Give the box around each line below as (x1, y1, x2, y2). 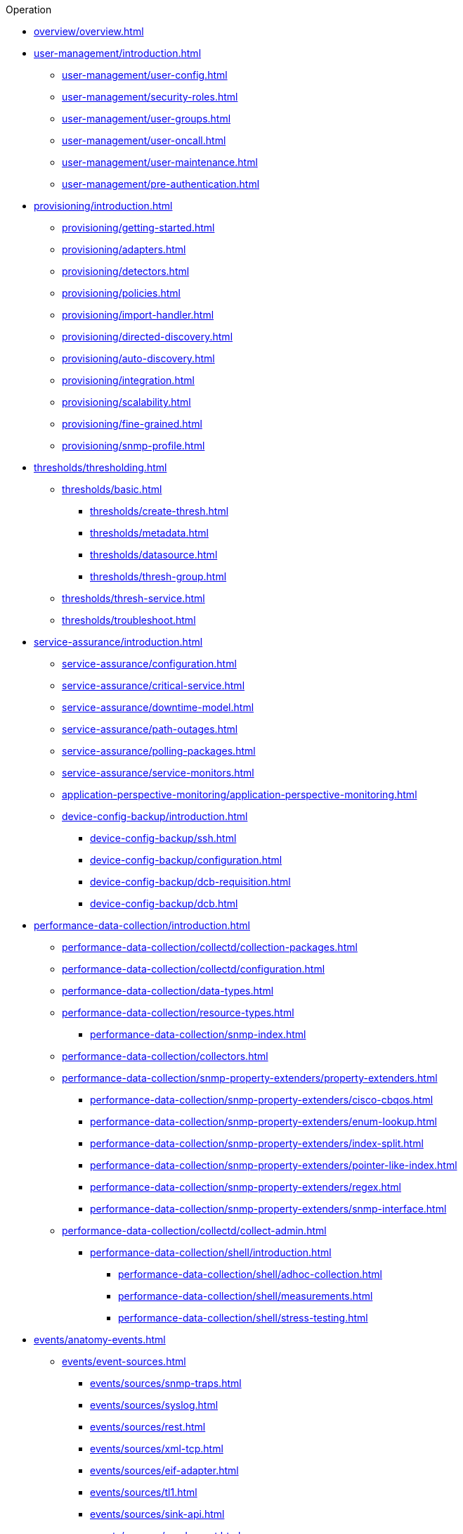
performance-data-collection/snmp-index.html (90, 1028, 306, 1040)
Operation (6, 4, 52, 15)
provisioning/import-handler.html (62, 309, 214, 321)
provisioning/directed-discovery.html (62, 331, 233, 343)
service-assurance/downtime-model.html (62, 701, 254, 713)
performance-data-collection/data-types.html (62, 985, 274, 997)
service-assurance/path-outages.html (62, 723, 238, 735)
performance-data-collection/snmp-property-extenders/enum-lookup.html (90, 1116, 437, 1127)
